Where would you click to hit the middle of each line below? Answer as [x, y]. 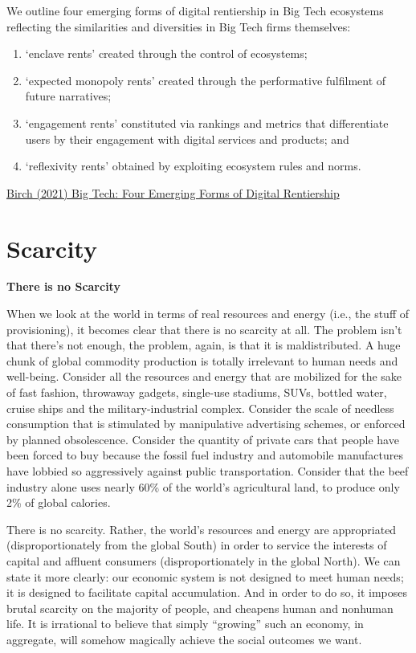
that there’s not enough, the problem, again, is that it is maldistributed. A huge [204, 345]
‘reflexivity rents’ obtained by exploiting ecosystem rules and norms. [193, 166]
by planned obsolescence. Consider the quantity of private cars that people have [203, 439]
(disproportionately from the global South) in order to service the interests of [197, 545]
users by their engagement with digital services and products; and [187, 139]
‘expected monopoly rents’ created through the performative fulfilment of [206, 80]
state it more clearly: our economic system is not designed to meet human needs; [205, 576]
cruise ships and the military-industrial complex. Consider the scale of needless [200, 408]
